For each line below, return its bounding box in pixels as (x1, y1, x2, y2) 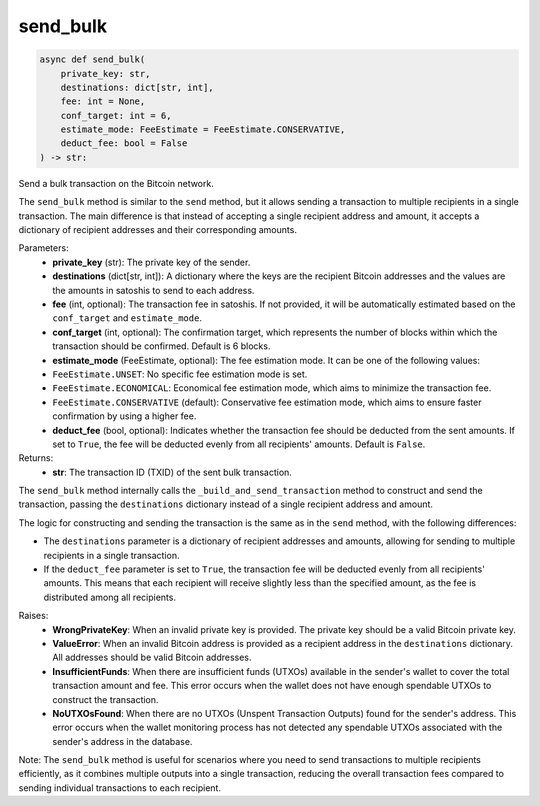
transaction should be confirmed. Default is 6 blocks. (52, 340, 271, 352)
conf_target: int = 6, (60, 110, 172, 121)
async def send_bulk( (39, 54, 146, 65)
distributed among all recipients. (43, 591, 177, 603)
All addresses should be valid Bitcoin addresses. (52, 651, 252, 664)
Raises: (18, 610, 49, 622)
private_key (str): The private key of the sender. (52, 256, 251, 268)
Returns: (18, 452, 54, 464)
